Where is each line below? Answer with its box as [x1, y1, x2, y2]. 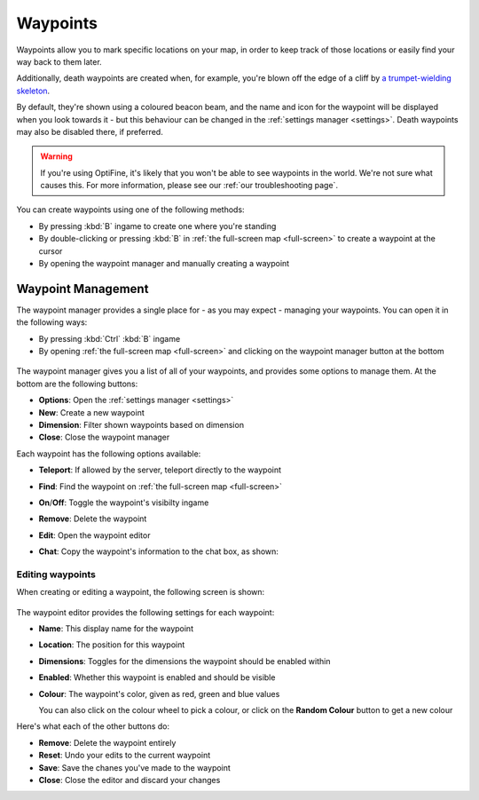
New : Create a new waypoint [38, 407, 145, 417]
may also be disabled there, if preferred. [16, 126, 163, 137]
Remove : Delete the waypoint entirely [38, 737, 177, 748]
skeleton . [16, 85, 51, 96]
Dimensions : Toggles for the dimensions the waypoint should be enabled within [38, 655, 331, 666]
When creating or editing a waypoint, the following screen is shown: [16, 587, 265, 598]
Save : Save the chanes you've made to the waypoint [38, 762, 231, 772]
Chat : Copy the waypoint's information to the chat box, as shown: [38, 546, 279, 557]
